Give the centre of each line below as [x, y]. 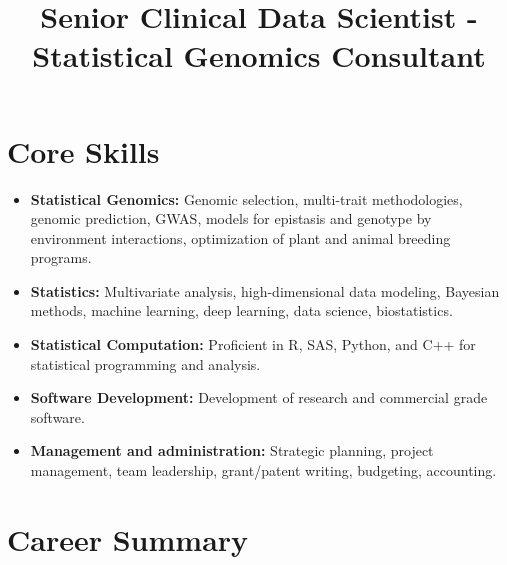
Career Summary [128, 538]
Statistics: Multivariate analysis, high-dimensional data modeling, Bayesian [265, 290]
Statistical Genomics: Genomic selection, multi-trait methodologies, [246, 198]
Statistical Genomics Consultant [259, 55]
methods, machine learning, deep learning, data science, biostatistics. [241, 310]
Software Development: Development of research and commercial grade [259, 397]
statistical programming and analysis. [145, 363]
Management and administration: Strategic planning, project [232, 450]
